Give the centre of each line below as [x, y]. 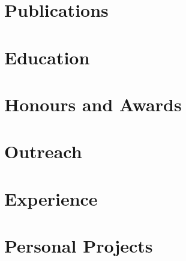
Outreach [43, 151]
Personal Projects [79, 246]
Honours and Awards [93, 104]
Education [47, 57]
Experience [51, 198]
